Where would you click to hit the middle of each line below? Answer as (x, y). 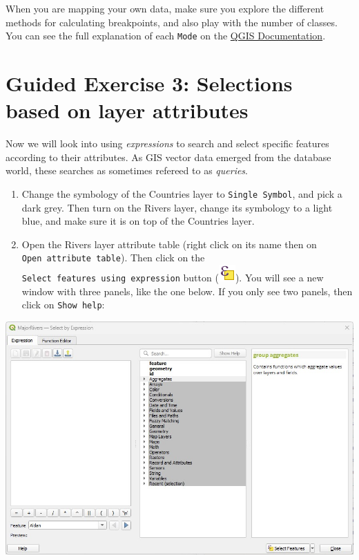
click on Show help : (63, 305)
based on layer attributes (127, 110)
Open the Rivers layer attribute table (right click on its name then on (169, 244)
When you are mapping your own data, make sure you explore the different (165, 8)
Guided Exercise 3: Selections (149, 83)
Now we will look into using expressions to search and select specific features (167, 143)
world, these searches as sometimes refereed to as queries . (127, 170)
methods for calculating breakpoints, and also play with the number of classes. (172, 22)
